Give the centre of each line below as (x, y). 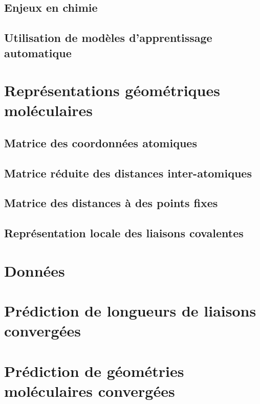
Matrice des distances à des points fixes (111, 203)
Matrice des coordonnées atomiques (101, 142)
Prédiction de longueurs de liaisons (130, 311)
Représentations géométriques (112, 90)
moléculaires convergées (90, 390)
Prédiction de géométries (94, 371)
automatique (38, 52)
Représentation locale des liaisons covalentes (124, 233)
